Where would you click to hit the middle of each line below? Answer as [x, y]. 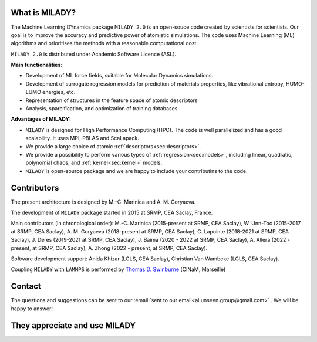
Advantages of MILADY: [41, 119]
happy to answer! [32, 309]
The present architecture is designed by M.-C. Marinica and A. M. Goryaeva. [103, 202]
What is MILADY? [43, 13]
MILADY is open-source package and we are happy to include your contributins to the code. [136, 171]
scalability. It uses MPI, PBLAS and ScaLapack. [82, 138]
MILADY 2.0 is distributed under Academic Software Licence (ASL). [94, 54]
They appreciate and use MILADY [73, 325]
